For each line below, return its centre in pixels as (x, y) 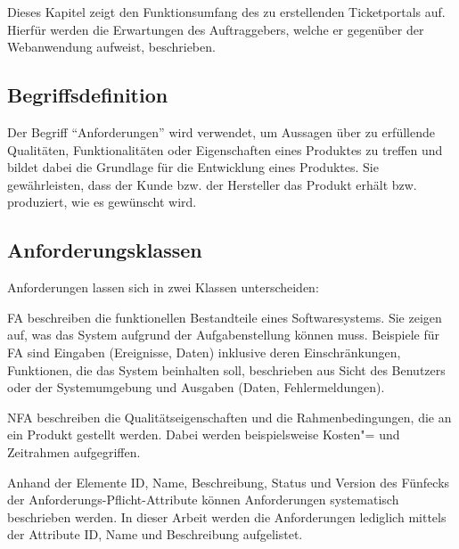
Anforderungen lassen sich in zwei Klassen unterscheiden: (163, 287)
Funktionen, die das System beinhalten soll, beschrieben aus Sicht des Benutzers (226, 369)
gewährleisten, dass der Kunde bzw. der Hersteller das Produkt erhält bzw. (212, 184)
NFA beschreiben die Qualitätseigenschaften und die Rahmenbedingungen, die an (229, 417)
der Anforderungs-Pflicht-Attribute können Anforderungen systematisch (203, 500)
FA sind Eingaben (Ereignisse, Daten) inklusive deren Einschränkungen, (204, 352)
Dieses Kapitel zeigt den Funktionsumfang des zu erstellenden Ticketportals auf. (226, 12)
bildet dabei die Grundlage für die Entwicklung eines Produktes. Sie (193, 167)
